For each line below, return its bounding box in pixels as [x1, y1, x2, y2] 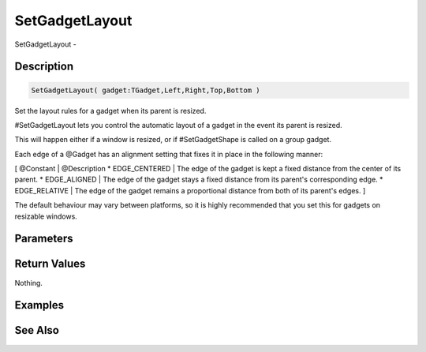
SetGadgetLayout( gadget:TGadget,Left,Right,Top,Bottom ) [31, 85, 260, 95]
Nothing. [14, 278, 43, 287]
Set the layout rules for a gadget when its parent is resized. [14, 106, 207, 115]
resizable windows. [14, 212, 78, 221]
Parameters [14, 232, 73, 245]
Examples [14, 298, 65, 312]
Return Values [14, 257, 86, 271]
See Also [14, 324, 59, 337]
